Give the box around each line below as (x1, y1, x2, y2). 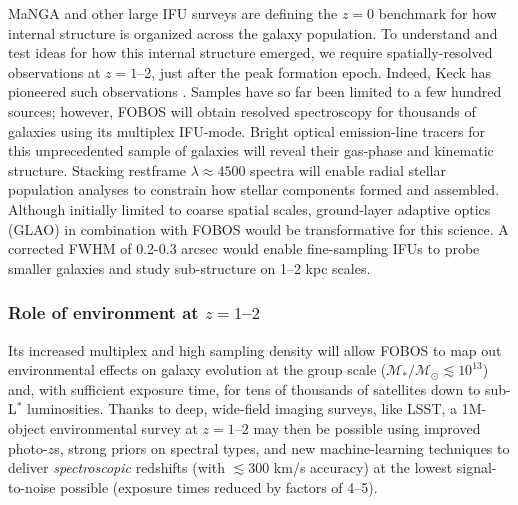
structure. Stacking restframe (8, 159, 187, 180)
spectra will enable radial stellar (250, 159, 447, 180)
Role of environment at (8, 300, 199, 325)
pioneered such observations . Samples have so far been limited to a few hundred (8, 81, 502, 102)
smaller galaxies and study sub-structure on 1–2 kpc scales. (8, 257, 371, 278)
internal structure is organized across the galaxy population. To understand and (8, 22, 498, 43)
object (8, 417, 46, 438)
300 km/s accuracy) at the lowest (248, 457, 453, 478)
